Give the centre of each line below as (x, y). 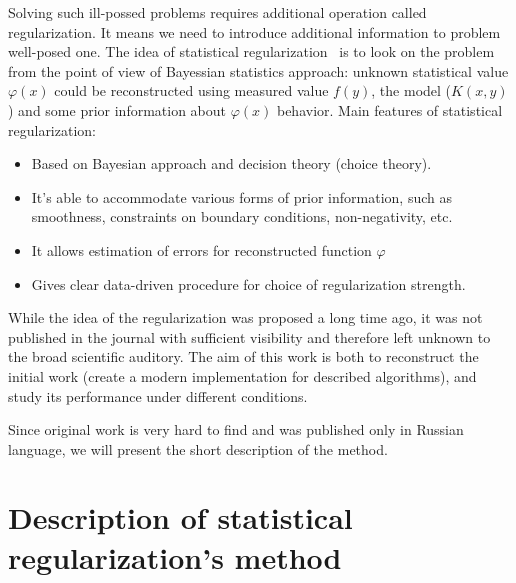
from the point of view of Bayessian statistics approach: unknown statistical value (258, 70)
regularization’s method (175, 556)
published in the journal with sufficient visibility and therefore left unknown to (249, 336)
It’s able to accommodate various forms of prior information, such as (241, 196)
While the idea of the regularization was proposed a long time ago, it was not (245, 317)
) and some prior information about (117, 109)
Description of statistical (180, 517)
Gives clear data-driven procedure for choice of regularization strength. (248, 283)
